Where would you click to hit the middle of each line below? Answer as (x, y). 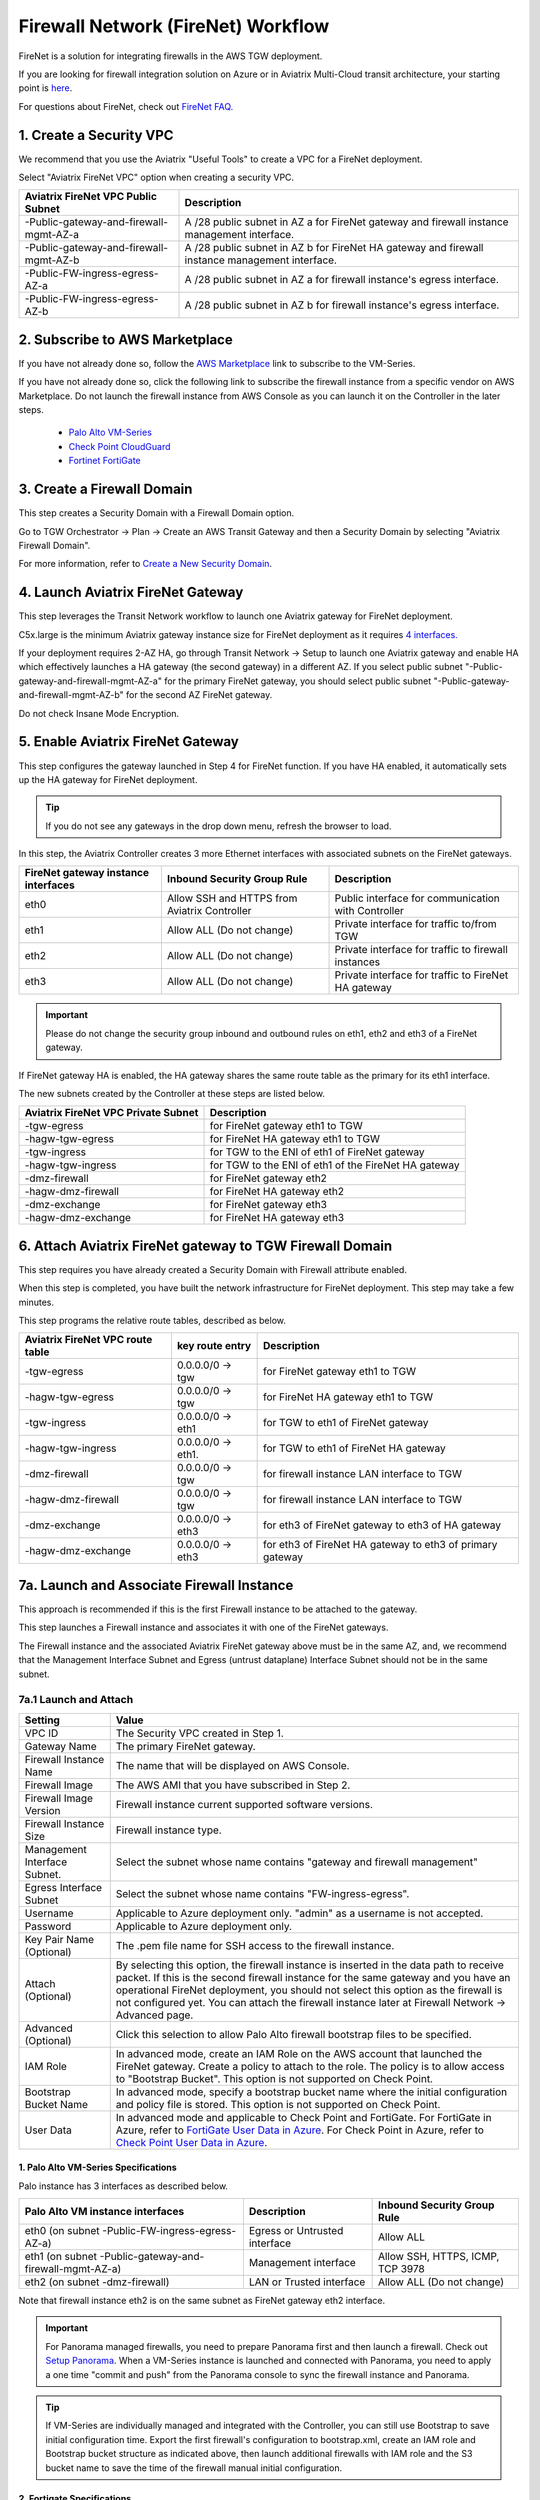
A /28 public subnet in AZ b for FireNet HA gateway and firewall (334, 248)
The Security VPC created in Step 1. (199, 1733)
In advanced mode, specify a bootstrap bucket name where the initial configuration (311, 2092)
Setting (42, 1720)
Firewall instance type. (168, 1830)
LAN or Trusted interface (307, 2282)
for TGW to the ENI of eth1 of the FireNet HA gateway (334, 1165)
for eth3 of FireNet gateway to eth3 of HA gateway (382, 1525)
